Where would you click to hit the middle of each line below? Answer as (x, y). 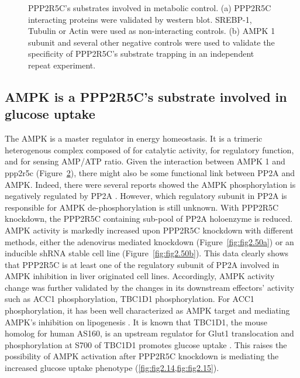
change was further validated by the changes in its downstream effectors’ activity (150, 287)
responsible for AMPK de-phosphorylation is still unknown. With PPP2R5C (142, 207)
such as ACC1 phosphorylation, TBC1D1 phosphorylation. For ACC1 (130, 299)
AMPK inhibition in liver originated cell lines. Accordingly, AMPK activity (140, 276)
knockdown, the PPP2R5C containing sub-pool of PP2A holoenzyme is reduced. (149, 219)
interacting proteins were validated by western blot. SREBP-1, (140, 19)
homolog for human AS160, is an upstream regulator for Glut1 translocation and (149, 333)
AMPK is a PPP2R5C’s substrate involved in (146, 96)
